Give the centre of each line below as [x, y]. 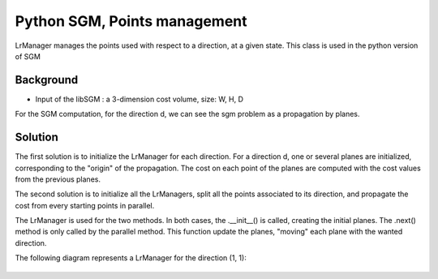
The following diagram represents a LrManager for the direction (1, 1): [131, 258]
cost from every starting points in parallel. [85, 205]
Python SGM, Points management [131, 21]
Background [47, 80]
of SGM [28, 56]
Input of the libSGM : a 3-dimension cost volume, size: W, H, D [139, 99]
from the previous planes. [58, 179]
